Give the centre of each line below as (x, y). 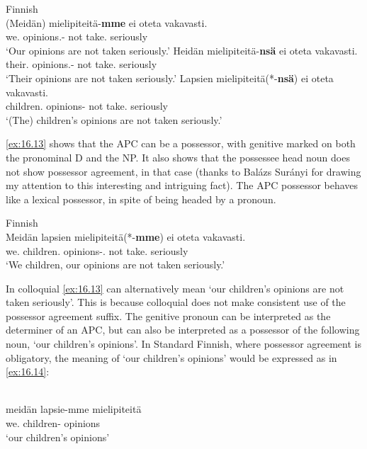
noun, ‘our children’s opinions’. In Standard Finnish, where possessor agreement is (183, 344)
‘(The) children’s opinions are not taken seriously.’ (114, 119)
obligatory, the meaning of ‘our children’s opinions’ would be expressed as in (171, 357)
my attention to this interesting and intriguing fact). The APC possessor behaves (182, 185)
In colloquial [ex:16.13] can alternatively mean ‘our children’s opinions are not (175, 288)
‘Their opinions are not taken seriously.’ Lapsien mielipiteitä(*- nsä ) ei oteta (170, 78)
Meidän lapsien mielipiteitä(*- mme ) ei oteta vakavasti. (126, 236)
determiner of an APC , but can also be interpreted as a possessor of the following (183, 330)
